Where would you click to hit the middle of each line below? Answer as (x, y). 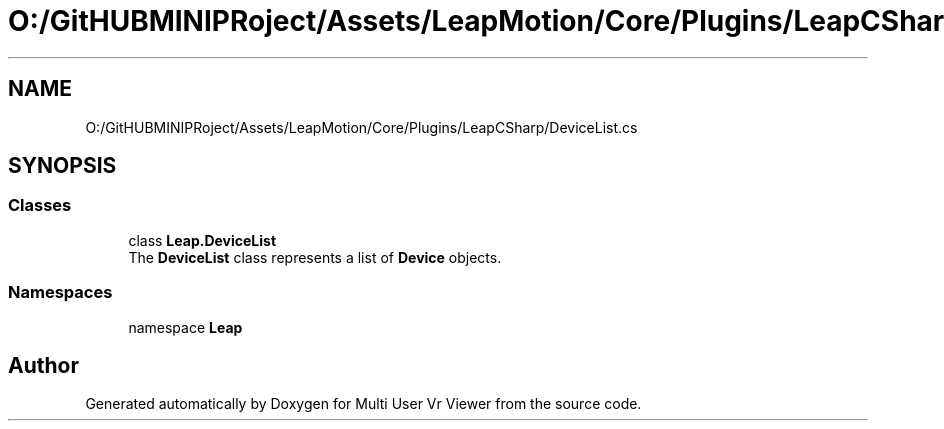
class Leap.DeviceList (202, 240)
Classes (40, 205)
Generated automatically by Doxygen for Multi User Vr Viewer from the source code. (363, 404)
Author (43, 365)
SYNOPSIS (62, 166)
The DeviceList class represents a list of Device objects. (315, 257)
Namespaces (60, 292)
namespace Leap (185, 327)
